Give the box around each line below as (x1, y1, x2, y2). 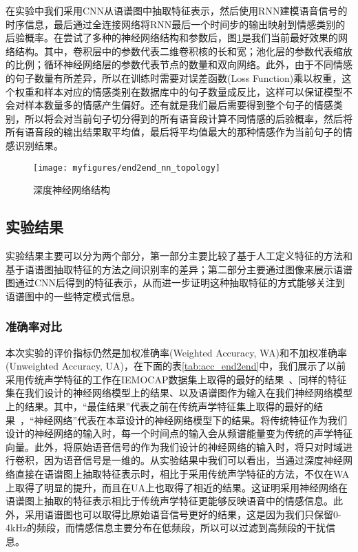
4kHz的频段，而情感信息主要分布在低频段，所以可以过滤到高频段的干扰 (6, 520, 326, 535)
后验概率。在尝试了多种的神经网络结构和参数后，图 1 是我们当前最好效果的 (6, 30, 338, 45)
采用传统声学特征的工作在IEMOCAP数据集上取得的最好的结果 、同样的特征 (6, 372, 347, 386)
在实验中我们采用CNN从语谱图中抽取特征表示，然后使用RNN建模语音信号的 (6, 3, 348, 17)
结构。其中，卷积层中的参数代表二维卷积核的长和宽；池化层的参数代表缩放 (14, 43, 352, 58)
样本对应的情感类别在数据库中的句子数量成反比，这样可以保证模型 (43, 84, 343, 98)
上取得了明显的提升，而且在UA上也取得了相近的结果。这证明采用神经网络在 (6, 480, 348, 494)
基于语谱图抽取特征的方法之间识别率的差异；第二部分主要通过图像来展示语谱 (6, 262, 352, 276)
